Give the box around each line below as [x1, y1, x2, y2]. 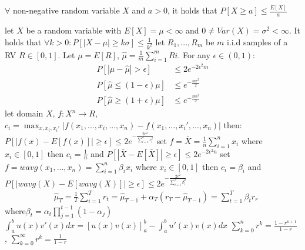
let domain [5, 107, 43, 119]
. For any [177, 48, 210, 61]
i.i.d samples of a [226, 35, 288, 48]
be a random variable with [26, 24, 122, 36]
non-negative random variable [12, 4, 120, 16]
